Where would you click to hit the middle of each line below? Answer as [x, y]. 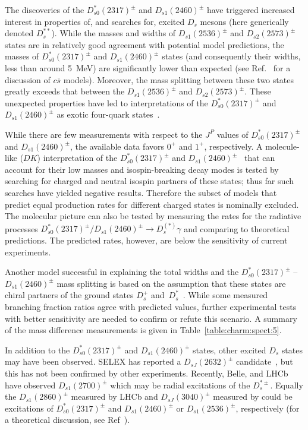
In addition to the [37, 350]
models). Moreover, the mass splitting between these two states [178, 79]
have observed [30, 385]
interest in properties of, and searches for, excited [95, 21]
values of [232, 134]
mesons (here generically [244, 21]
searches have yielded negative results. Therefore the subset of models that [141, 192]
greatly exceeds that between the [65, 91]
